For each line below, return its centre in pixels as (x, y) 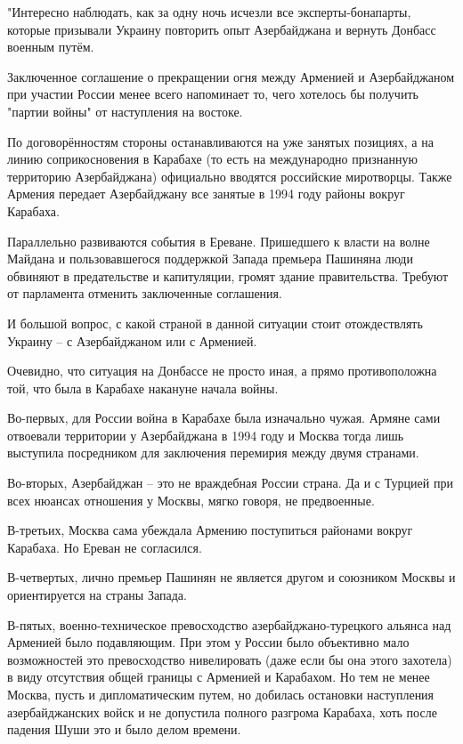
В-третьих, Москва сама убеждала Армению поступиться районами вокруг (210, 530)
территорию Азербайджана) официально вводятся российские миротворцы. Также (230, 176)
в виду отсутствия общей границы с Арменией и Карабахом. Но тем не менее (219, 677)
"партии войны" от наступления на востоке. (125, 111)
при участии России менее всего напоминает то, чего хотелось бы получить (213, 94)
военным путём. (51, 47)
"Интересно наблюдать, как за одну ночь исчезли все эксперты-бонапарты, (209, 12)
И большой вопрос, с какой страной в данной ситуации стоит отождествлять (215, 323)
